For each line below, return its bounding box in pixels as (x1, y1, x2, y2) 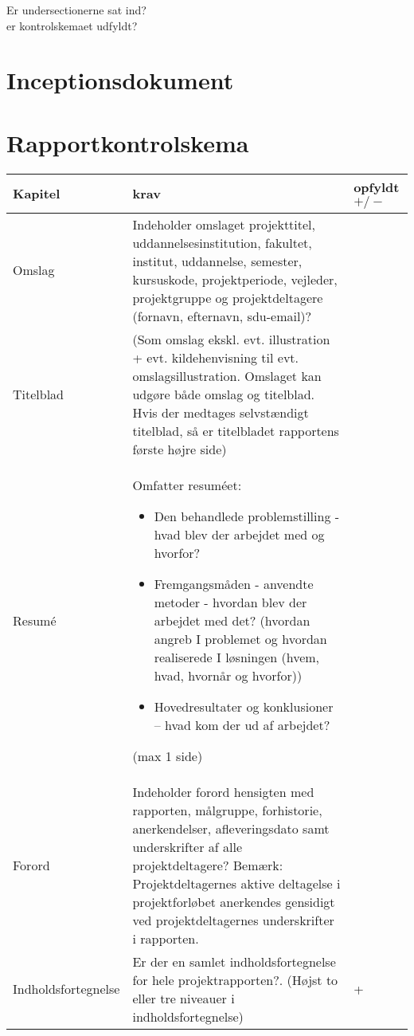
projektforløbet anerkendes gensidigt (132, 892, 335, 911)
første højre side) (132, 439, 227, 458)
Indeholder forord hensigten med (132, 782, 314, 801)
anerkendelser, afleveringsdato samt (132, 818, 330, 838)
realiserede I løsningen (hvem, (154, 647, 320, 666)
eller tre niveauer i (132, 988, 235, 1007)
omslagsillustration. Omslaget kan (132, 366, 322, 385)
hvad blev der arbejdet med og (154, 524, 325, 544)
